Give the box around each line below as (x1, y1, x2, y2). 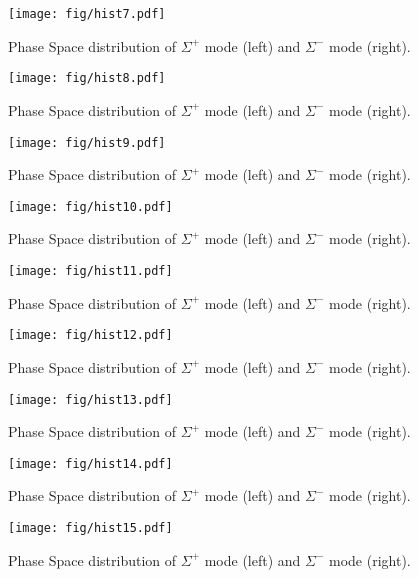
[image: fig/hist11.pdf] (8, 264, 173, 278)
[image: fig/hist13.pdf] (8, 392, 173, 407)
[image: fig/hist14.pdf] (8, 456, 173, 471)
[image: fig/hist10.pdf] (8, 199, 173, 214)
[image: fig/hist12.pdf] (8, 328, 173, 343)
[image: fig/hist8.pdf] (8, 71, 166, 86)
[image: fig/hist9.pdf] (8, 135, 166, 150)
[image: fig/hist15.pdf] (8, 521, 173, 535)
